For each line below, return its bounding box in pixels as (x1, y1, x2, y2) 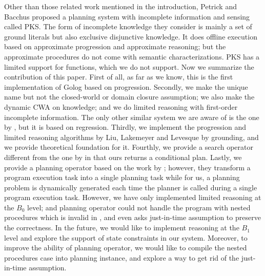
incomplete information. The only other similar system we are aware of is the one (4, 111, 259, 122)
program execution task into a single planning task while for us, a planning (4, 172, 240, 183)
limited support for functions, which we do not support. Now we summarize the (4, 61, 254, 72)
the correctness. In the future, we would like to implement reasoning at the (4, 222, 239, 233)
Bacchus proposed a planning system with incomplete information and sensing (4, 11, 250, 22)
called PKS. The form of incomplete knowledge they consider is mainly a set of (4, 21, 252, 32)
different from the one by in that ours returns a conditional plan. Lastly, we (4, 151, 242, 162)
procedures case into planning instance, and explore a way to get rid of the (4, 252, 239, 263)
